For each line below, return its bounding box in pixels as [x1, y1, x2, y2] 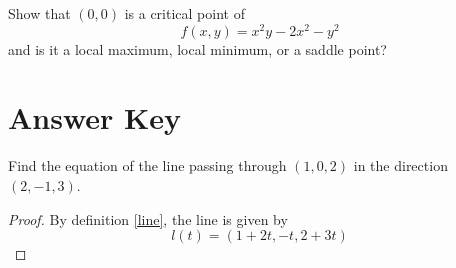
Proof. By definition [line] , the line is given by [8, 208, 288, 229]
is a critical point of [124, 3, 245, 23]
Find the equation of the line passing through [8, 155, 287, 176]
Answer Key [8, 97, 182, 138]
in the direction [353, 155, 448, 176]
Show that [8, 3, 71, 23]
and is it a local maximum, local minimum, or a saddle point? [8, 38, 387, 59]
